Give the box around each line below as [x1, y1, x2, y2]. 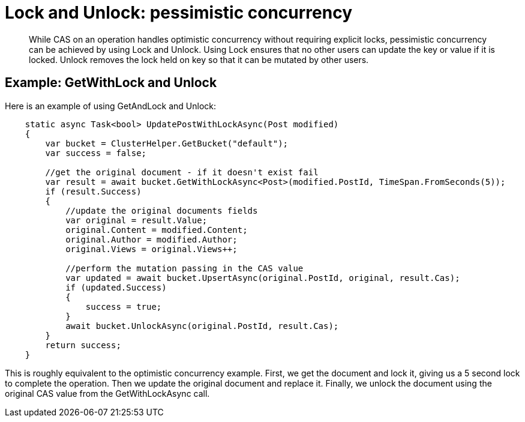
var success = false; [45, 148, 147, 158]
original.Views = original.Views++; [65, 244, 238, 254]
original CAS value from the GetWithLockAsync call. [5, 388, 210, 399]
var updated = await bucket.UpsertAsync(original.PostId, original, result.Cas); [65, 273, 460, 283]
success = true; [85, 301, 162, 312]
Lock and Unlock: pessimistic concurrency [5, 2, 353, 23]
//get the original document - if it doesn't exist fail [45, 167, 319, 177]
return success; [45, 340, 121, 350]
